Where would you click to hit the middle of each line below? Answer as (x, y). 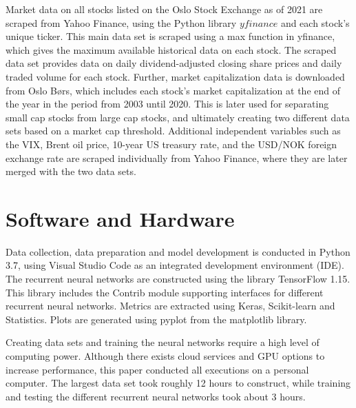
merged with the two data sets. (71, 171)
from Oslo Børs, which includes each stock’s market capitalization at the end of (173, 90)
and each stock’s (315, 22)
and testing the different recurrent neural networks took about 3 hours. (156, 396)
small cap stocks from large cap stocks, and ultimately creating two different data (178, 117)
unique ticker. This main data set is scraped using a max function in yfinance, (170, 36)
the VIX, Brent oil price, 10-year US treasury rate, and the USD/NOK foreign (171, 144)
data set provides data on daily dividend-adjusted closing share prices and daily (174, 63)
